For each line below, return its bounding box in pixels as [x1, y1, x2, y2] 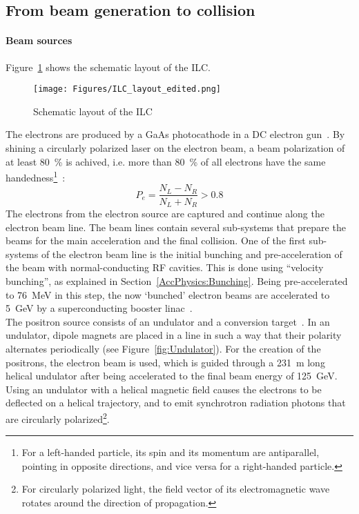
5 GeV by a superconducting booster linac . [6, 301, 193, 315]
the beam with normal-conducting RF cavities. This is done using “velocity [6, 260, 324, 275]
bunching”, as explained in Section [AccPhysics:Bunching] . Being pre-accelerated [6, 273, 348, 288]
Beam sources [6, 33, 72, 48]
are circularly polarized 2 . [6, 409, 110, 426]
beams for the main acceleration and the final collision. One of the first [6, 233, 306, 248]
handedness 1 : [6, 168, 66, 184]
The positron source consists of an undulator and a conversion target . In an [6, 314, 330, 328]
